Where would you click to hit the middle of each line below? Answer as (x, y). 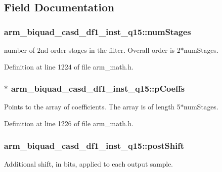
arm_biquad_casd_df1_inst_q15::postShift (94, 145)
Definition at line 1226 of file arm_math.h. (69, 123)
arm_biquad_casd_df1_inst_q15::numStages (98, 31)
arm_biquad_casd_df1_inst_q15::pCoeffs (98, 88)
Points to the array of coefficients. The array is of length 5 (92, 107)
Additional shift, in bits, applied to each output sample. (89, 163)
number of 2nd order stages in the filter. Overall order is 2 (92, 50)
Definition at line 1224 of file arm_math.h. (69, 66)
